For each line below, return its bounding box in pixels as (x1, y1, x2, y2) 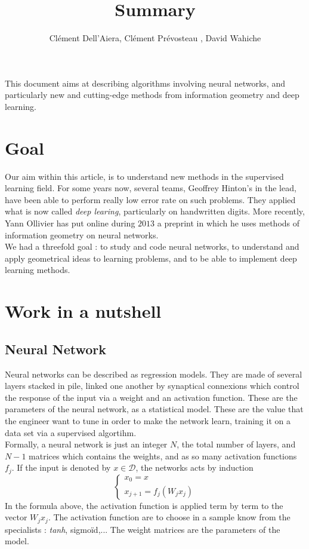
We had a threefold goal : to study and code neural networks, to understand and (5, 240, 299, 253)
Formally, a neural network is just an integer (5, 438, 168, 450)
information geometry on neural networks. (5, 228, 159, 241)
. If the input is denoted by (11, 461, 111, 474)
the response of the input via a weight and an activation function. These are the (5, 391, 298, 403)
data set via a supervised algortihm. (5, 426, 137, 438)
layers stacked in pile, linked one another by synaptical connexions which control (5, 379, 299, 392)
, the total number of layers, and (177, 438, 296, 450)
